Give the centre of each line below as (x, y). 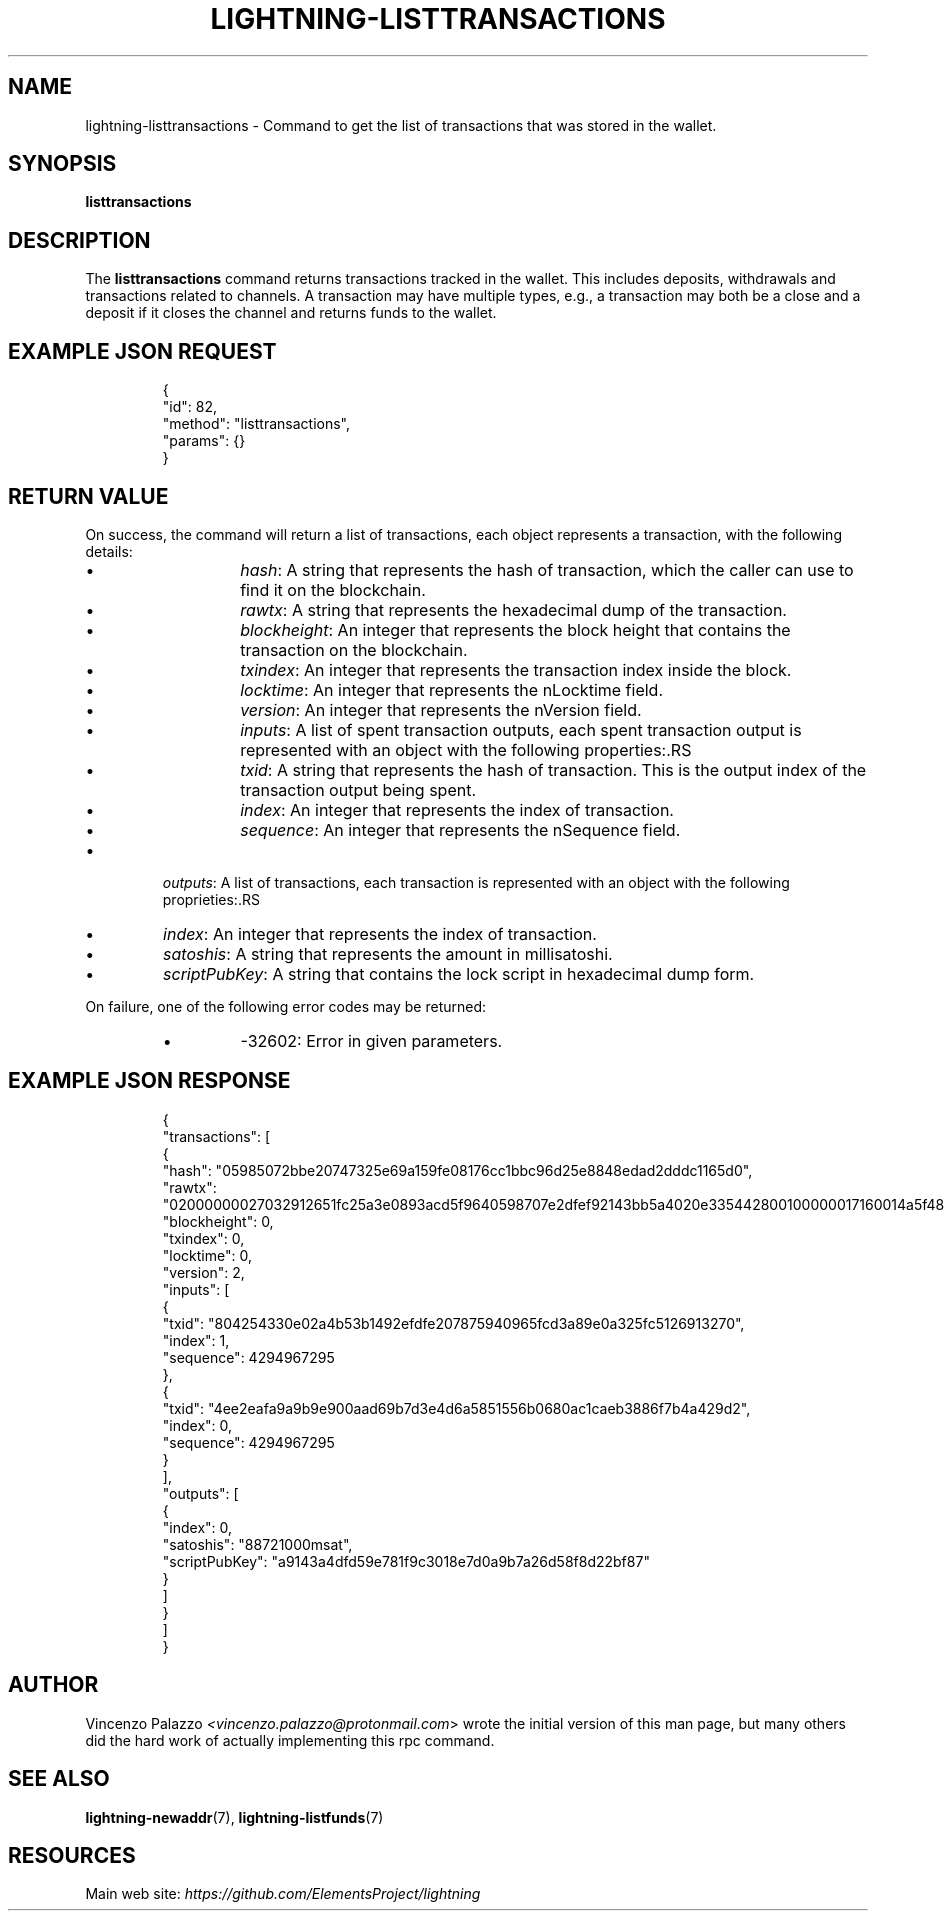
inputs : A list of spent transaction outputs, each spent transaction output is (521, 729)
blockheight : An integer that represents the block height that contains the (515, 629)
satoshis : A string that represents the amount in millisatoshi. (388, 953)
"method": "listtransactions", (256, 424)
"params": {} (204, 441)
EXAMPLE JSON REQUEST (142, 351)
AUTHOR (53, 1685)
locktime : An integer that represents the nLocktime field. (451, 689)
